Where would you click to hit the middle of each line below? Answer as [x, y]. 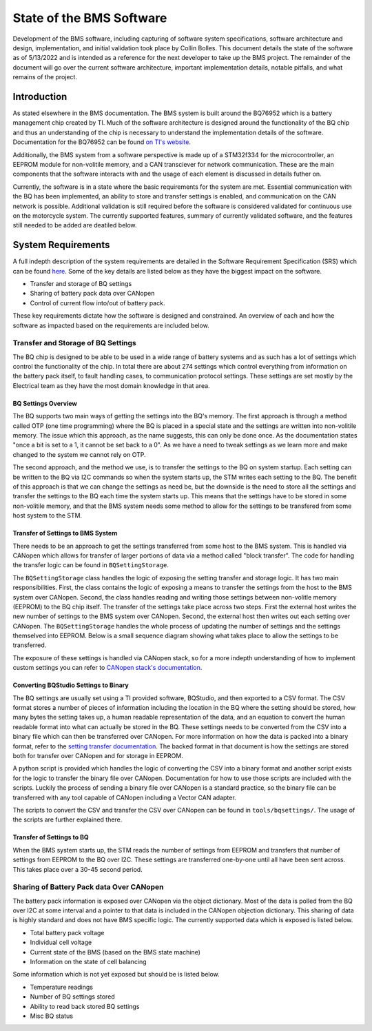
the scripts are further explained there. [68, 819]
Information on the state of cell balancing [89, 961]
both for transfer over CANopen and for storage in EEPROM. [98, 755]
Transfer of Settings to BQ [51, 837]
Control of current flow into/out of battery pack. [97, 303]
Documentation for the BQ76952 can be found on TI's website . [102, 142]
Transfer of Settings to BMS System [65, 533]
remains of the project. [45, 77]
